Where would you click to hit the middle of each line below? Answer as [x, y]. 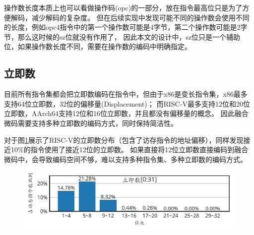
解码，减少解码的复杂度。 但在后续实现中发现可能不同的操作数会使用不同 [130, 17]
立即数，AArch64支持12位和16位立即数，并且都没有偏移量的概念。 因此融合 [126, 113]
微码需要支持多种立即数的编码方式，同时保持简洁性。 [91, 123]
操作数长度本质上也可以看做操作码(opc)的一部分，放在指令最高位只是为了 [123, 7]
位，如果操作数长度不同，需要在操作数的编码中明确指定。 [98, 46]
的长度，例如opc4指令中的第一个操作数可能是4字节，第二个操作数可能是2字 [126, 27]
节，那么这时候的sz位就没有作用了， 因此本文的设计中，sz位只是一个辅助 [122, 36]
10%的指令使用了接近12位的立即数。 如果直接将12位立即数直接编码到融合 [129, 149]
